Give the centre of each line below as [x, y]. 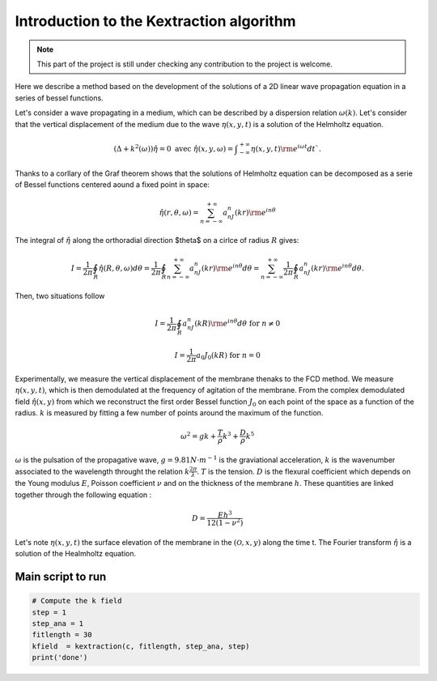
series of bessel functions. [59, 98]
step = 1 [49, 612]
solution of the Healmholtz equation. [76, 554]
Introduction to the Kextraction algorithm [155, 21]
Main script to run [61, 577]
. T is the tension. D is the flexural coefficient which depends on [304, 471]
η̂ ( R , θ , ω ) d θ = [124, 268]
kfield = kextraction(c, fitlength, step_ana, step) [141, 646]
